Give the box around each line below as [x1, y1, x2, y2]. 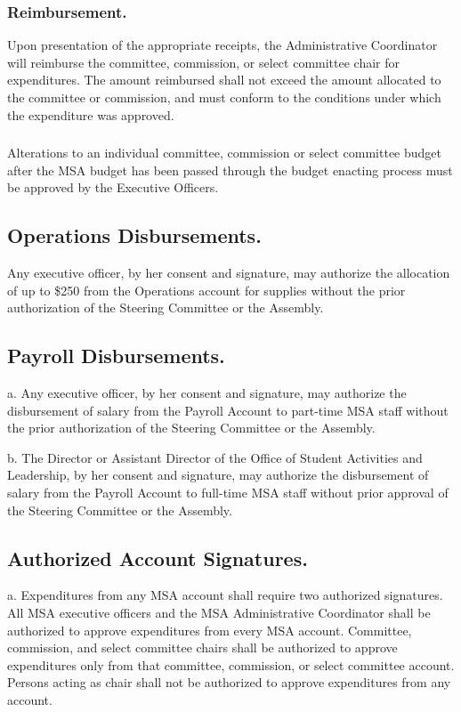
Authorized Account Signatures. [7, 544, 308, 571]
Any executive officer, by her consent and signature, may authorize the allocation [7, 263, 450, 282]
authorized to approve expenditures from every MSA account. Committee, [7, 620, 412, 639]
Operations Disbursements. [7, 222, 262, 249]
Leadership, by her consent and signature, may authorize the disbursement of [7, 465, 429, 484]
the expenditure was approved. [7, 105, 174, 124]
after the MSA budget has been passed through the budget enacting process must [7, 160, 453, 179]
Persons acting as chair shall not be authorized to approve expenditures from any [7, 673, 451, 692]
